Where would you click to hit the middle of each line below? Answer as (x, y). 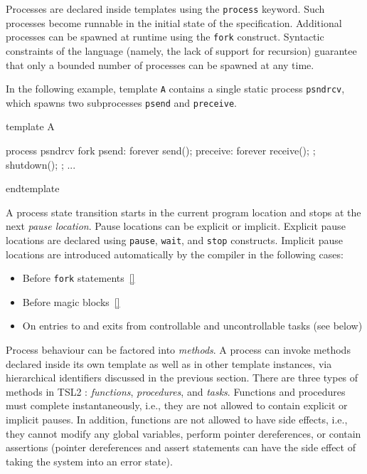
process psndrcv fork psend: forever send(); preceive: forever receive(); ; (161, 150)
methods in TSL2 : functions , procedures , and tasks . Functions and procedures (176, 391)
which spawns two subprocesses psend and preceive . (121, 102)
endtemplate (33, 188)
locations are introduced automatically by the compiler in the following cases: (175, 254)
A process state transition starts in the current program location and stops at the (183, 212)
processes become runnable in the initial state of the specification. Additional (174, 22)
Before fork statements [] (79, 278)
